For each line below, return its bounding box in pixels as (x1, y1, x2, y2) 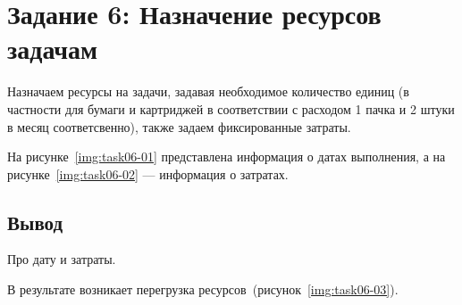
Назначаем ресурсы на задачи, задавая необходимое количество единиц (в (7, 82, 409, 101)
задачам (7, 30, 98, 67)
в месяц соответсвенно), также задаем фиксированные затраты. (7, 117, 351, 136)
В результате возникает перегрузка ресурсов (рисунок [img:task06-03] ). (7, 280, 399, 299)
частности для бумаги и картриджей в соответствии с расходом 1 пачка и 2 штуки (7, 99, 455, 118)
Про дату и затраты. (7, 250, 116, 268)
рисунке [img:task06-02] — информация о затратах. (7, 164, 289, 183)
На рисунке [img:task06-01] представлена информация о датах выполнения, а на (7, 147, 446, 166)
